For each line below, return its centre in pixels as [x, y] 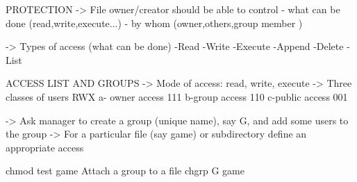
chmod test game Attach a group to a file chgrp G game [125, 171]
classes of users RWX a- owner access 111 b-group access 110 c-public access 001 [177, 96]
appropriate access [45, 147]
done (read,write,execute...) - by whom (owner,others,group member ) [154, 23]
